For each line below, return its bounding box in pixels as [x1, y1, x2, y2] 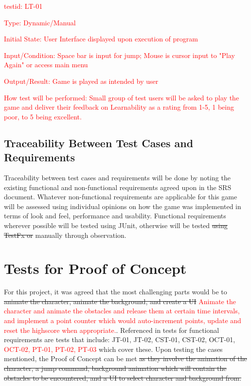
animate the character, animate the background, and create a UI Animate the [4, 296, 236, 306]
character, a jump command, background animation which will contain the [4, 363, 227, 373]
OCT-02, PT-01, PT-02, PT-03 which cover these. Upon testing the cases [4, 344, 223, 354]
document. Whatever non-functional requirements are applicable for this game [4, 192, 237, 202]
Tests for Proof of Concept [4, 258, 187, 278]
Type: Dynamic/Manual [4, 17, 76, 27]
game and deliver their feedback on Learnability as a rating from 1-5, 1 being [4, 102, 234, 112]
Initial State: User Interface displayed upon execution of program [4, 34, 198, 44]
